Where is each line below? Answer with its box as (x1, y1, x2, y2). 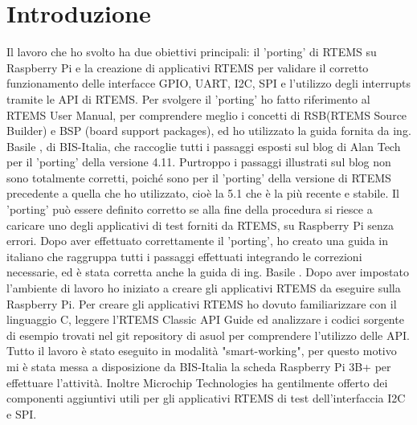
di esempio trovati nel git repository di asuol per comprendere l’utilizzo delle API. (6, 326, 410, 343)
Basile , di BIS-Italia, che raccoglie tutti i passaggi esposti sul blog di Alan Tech (6, 137, 401, 154)
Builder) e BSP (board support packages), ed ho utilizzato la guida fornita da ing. (6, 122, 411, 139)
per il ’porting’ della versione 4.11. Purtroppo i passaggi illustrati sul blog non (6, 153, 391, 170)
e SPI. (6, 405, 37, 422)
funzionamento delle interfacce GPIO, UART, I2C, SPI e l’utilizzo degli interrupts (6, 75, 411, 92)
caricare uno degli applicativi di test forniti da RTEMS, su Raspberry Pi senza (6, 216, 394, 233)
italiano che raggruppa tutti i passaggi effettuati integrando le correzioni (6, 247, 362, 264)
